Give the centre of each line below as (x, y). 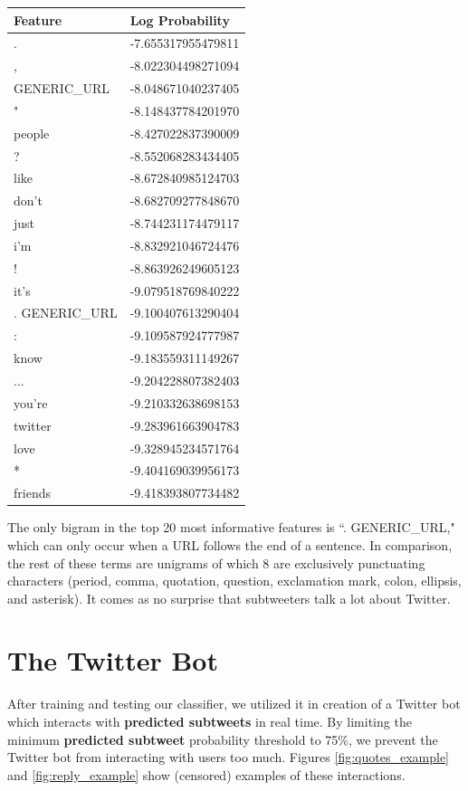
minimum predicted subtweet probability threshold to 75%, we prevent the (223, 739)
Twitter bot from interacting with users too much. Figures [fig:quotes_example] (228, 757)
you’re (31, 402)
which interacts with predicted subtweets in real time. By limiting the (210, 721)
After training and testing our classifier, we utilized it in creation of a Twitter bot (234, 704)
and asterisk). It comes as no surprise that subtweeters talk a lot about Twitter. (229, 598)
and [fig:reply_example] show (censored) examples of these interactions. (206, 774)
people (32, 133)
